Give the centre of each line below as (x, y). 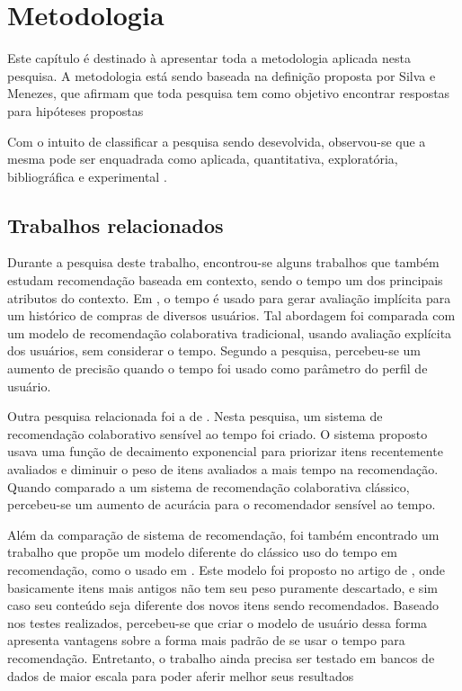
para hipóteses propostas (76, 110)
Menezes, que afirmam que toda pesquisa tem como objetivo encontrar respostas (229, 93)
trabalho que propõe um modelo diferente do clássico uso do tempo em (202, 552)
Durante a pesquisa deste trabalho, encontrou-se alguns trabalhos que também (223, 262)
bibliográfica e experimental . (87, 176)
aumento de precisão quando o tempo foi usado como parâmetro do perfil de (218, 368)
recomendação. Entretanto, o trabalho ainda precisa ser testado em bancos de (221, 657)
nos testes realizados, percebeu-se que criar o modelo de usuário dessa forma (218, 622)
